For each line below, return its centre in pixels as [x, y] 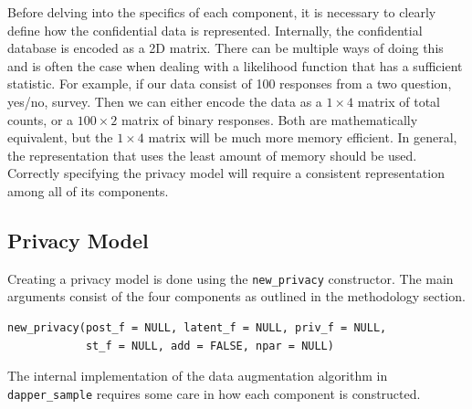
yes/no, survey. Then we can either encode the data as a [165, 101]
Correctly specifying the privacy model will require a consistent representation [226, 173]
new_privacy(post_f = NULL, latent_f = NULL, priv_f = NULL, [197, 327]
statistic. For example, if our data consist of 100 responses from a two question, [230, 84]
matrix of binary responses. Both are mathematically [269, 119]
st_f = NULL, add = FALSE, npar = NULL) [210, 346]
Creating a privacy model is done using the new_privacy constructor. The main [231, 278]
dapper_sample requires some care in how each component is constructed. [214, 393]
